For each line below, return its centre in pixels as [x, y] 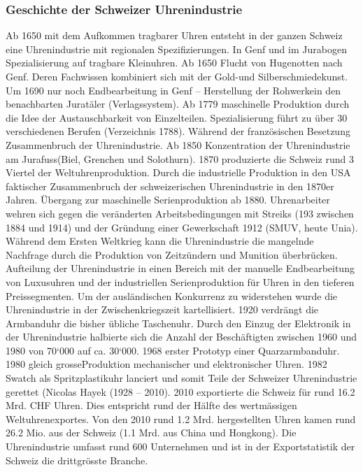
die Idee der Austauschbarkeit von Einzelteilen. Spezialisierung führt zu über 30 [177, 117]
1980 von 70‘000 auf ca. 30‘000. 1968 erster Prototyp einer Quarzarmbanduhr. [173, 350]
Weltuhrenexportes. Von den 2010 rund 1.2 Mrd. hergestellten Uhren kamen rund [181, 419]
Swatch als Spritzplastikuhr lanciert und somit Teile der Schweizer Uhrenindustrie [181, 378]
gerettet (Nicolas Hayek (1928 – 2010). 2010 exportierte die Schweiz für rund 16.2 [180, 391]
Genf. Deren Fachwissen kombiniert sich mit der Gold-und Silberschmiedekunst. [177, 76]
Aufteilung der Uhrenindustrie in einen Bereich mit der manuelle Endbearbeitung [180, 268]
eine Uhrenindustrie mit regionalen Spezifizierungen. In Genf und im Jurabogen [176, 49]
